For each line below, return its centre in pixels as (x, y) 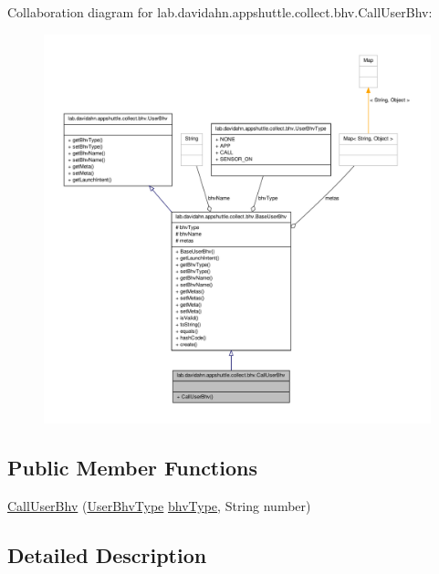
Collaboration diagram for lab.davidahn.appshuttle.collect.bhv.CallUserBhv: (220, 12)
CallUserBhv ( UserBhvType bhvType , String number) (159, 505)
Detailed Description (107, 554)
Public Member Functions (132, 468)
